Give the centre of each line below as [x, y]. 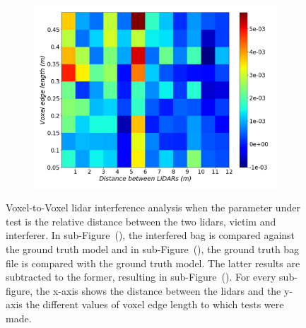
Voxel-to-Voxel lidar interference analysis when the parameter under [153, 207]
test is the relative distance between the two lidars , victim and [141, 221]
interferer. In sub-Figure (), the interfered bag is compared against [151, 235]
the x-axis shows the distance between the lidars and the [158, 290]
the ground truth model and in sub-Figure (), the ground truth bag [153, 248]
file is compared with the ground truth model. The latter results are [153, 263]
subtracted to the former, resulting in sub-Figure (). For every [141, 277]
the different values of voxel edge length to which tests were [155, 304]
